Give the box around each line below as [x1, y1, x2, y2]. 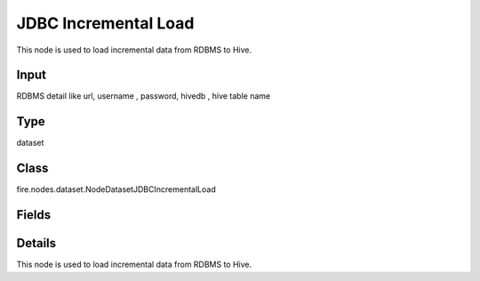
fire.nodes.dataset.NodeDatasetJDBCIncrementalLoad [16, 184, 217, 195]
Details [16, 236, 57, 251]
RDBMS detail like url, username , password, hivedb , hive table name [16, 91, 271, 101]
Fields [16, 207, 52, 222]
